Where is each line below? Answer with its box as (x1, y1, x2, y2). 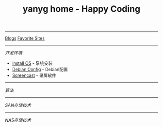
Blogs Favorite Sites (5, 36, 45, 41)
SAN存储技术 (5, 102, 32, 108)
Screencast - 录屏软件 (12, 73, 57, 78)
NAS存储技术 (5, 117, 32, 123)
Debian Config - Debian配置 (12, 67, 68, 73)
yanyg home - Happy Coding (22, 3, 141, 15)
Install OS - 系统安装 (12, 60, 53, 66)
